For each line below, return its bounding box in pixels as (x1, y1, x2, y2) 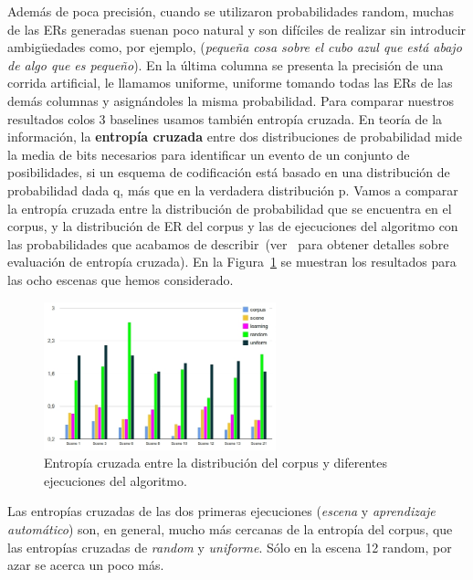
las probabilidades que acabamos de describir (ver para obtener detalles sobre (7, 234, 449, 253)
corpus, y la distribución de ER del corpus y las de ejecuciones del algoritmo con (7, 216, 458, 236)
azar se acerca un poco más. (7, 555, 164, 575)
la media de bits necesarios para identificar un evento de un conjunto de (7, 144, 410, 163)
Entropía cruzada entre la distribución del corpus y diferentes (44, 453, 387, 472)
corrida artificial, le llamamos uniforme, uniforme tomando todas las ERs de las (7, 73, 453, 92)
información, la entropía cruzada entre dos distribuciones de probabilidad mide (7, 127, 462, 146)
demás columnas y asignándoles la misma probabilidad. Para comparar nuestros (7, 90, 454, 110)
